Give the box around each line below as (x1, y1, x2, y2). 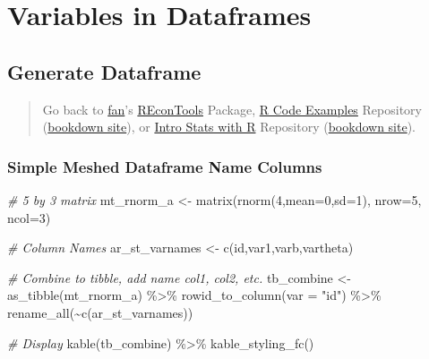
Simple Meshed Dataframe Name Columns (7, 155, 322, 177)
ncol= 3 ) (7, 208, 51, 227)
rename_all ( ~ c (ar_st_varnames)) (7, 303, 193, 321)
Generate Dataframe (7, 57, 202, 85)
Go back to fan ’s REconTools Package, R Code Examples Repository (42, 99, 422, 118)
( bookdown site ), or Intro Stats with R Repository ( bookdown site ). (42, 117, 416, 136)
